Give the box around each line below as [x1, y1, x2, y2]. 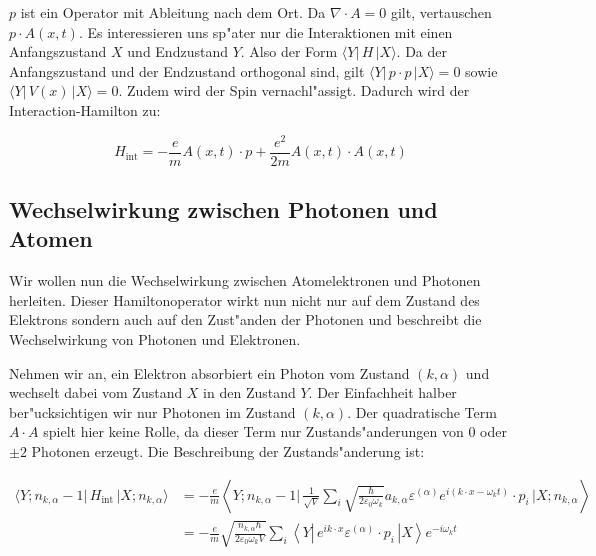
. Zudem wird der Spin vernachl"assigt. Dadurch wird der [118, 80, 470, 101]
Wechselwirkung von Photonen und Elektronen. [9, 329, 301, 350]
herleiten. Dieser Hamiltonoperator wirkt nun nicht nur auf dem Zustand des [9, 289, 480, 310]
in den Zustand [203, 382, 296, 403]
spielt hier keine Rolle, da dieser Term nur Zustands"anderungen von [43, 421, 464, 442]
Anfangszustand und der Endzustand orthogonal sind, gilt [9, 60, 365, 81]
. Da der [396, 41, 447, 62]
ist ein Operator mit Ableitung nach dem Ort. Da [20, 2, 326, 22]
